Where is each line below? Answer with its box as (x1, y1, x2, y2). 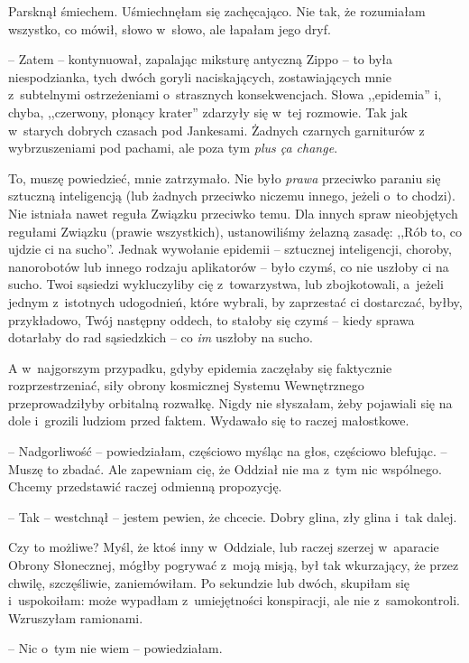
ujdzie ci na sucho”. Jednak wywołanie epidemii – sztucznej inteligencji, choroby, (8, 239, 452, 258)
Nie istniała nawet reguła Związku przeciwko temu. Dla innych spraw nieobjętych (8, 203, 458, 222)
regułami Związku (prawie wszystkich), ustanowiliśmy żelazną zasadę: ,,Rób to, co (8, 221, 463, 240)
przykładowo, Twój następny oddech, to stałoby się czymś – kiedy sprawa (8, 310, 415, 329)
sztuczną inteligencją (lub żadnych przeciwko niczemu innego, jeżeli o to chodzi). (8, 186, 455, 205)
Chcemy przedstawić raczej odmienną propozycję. (8, 477, 282, 496)
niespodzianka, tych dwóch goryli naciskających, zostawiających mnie (8, 67, 391, 86)
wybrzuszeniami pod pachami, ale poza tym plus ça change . (8, 138, 338, 157)
